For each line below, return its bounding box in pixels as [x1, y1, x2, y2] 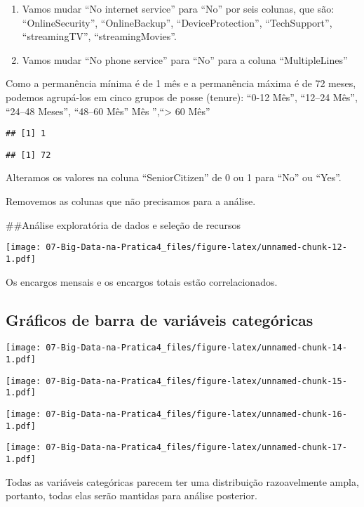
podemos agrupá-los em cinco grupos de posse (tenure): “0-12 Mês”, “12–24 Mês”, [6, 89, 358, 104]
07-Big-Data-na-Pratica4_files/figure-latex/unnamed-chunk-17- [46, 442, 347, 453]
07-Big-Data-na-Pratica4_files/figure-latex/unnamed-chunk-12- [46, 242, 347, 253]
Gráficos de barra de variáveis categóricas [6, 308, 314, 330]
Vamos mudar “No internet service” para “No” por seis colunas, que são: [22, 1, 335, 15]
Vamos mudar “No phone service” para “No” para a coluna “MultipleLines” [22, 52, 348, 67]
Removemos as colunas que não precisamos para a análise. [6, 194, 256, 209]
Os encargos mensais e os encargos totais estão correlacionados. [6, 274, 278, 289]
